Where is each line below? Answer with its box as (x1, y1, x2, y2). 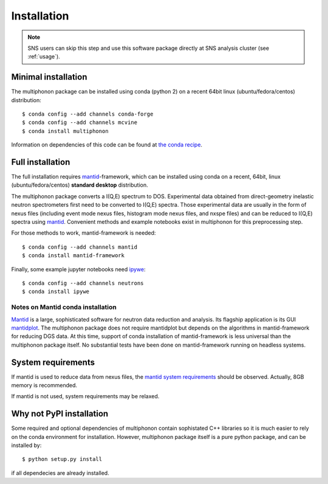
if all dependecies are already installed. (11, 469, 109, 477)
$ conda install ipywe (22, 288, 90, 295)
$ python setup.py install (22, 456, 103, 463)
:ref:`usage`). (27, 53, 60, 60)
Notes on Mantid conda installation (11, 303, 117, 311)
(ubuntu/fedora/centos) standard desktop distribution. (11, 181, 148, 188)
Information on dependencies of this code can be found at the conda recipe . (11, 141, 203, 148)
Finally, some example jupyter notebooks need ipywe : (11, 265, 146, 273)
